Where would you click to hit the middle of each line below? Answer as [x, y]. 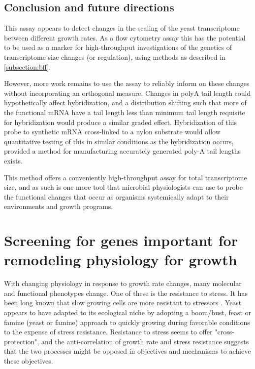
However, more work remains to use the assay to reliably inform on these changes [127, 83]
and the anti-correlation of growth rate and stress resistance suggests [145, 341]
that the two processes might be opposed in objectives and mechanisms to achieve [127, 351]
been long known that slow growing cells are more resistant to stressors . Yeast [123, 303]
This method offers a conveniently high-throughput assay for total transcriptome [126, 177]
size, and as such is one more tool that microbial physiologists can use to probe [123, 187]
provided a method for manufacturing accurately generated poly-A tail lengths [122, 151]
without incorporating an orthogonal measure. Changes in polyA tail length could [127, 93]
